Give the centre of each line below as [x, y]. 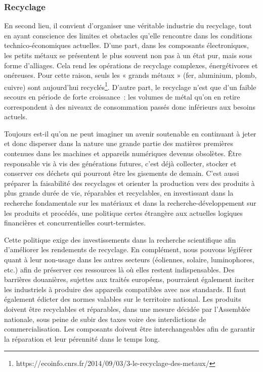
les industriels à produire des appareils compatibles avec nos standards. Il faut [125, 289]
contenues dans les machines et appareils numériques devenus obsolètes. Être [123, 153]
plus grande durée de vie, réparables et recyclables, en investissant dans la [119, 193]
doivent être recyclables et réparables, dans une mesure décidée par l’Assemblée [127, 309]
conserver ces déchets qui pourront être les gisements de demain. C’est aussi [122, 173]
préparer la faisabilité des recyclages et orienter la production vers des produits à [129, 183]
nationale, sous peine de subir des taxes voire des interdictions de [105, 319]
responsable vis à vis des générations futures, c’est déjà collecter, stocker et [120, 163]
